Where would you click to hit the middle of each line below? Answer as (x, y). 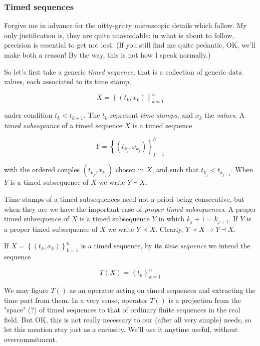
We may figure (26, 290)
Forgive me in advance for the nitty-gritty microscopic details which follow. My (125, 25)
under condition (28, 115)
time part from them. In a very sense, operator (76, 300)
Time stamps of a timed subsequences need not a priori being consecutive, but (124, 199)
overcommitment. (31, 339)
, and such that (175, 169)
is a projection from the (205, 300)
